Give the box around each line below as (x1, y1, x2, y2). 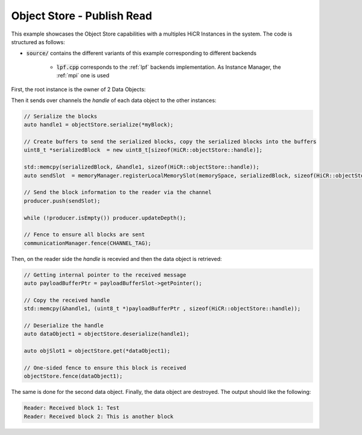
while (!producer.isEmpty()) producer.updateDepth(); (24, 214, 186, 221)
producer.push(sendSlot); (24, 197, 101, 204)
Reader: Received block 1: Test (24, 405, 120, 411)
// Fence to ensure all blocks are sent (24, 231, 145, 238)
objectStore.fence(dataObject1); (24, 373, 123, 380)
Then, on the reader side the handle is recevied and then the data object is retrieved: (11, 255, 222, 262)
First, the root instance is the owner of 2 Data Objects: (11, 85, 146, 93)
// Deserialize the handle (24, 322, 104, 329)
